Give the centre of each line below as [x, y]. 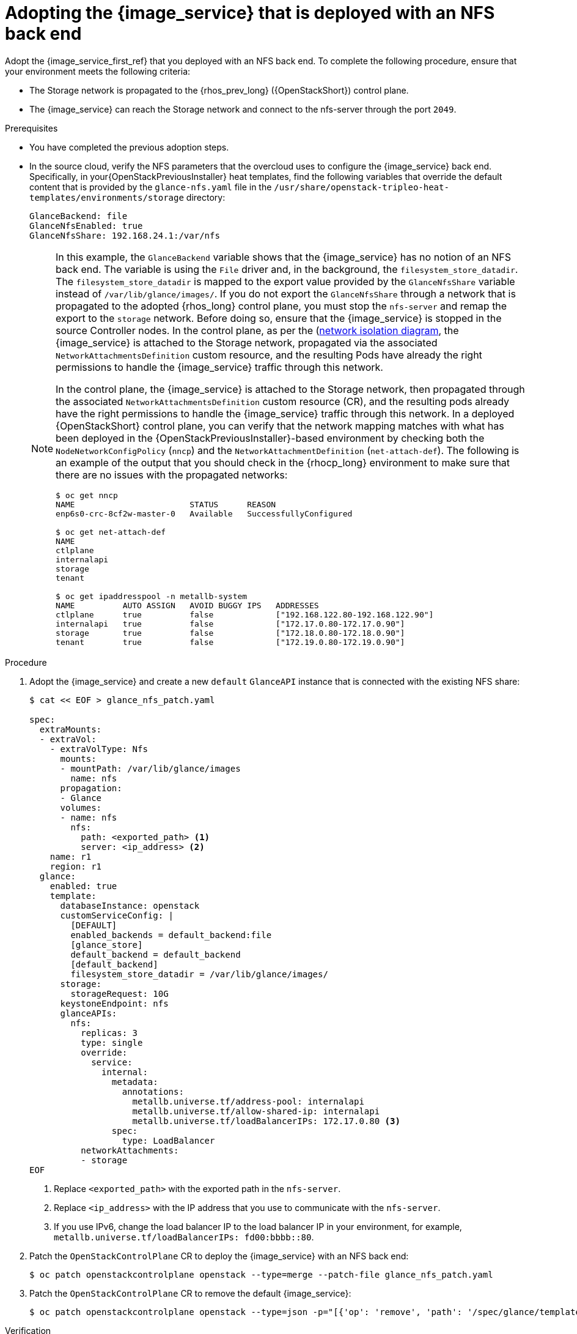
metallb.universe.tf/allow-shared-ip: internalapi [256, 1111]
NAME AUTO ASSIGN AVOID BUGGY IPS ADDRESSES [187, 605]
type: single [112, 1042]
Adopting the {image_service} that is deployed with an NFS [250, 13]
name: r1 [71, 856]
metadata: [135, 1082]
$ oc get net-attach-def [111, 532]
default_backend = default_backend [156, 954]
